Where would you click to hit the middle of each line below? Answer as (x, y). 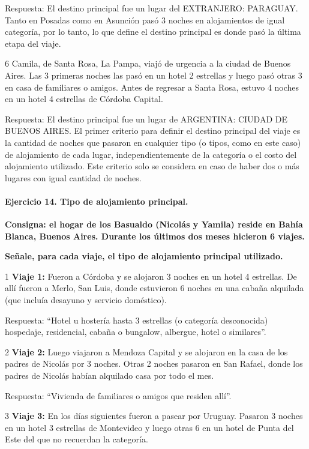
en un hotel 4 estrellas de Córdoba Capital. (84, 99)
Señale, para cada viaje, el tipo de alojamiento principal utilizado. (144, 256)
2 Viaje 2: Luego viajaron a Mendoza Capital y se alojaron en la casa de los (146, 351)
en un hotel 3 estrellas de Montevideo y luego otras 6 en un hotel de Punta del (149, 427)
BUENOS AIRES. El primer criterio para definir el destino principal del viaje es (153, 131)
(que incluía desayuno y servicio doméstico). (86, 300)
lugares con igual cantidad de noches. (73, 177)
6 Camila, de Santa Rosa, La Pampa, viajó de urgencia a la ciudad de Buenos (148, 63)
